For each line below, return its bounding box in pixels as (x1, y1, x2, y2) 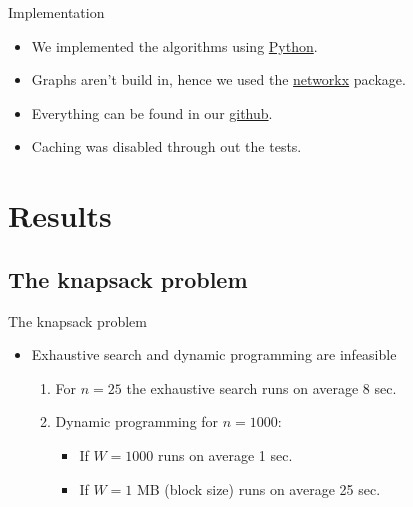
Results (8, 195, 112, 236)
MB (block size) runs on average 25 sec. (136, 478, 381, 499)
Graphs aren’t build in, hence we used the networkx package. (31, 69, 406, 90)
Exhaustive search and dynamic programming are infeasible (31, 344, 397, 365)
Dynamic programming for (55, 411, 219, 432)
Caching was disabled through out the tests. (31, 136, 302, 157)
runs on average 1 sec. (157, 444, 293, 465)
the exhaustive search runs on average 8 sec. (126, 377, 397, 398)
